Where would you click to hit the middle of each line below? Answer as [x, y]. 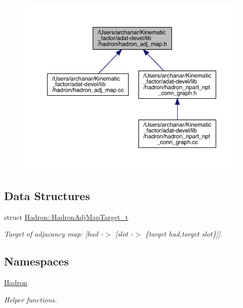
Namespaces [36, 261]
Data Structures [47, 195]
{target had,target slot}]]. [184, 234]
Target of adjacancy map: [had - [54, 234]
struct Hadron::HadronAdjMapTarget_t [66, 217]
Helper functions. [31, 299]
